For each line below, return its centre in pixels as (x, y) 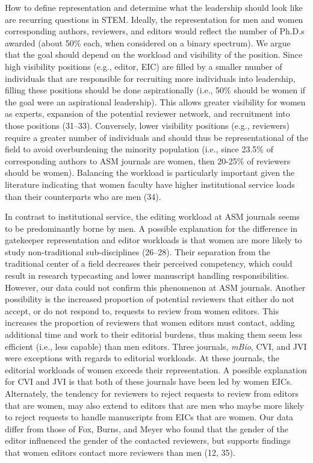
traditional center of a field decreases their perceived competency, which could (149, 263)
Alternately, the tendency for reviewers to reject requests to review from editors (152, 393)
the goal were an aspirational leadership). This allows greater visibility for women (155, 101)
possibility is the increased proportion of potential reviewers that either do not (150, 299)
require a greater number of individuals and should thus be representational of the (156, 137)
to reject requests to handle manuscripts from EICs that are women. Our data (149, 417)
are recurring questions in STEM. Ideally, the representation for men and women (154, 19)
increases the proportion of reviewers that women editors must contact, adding (150, 322)
